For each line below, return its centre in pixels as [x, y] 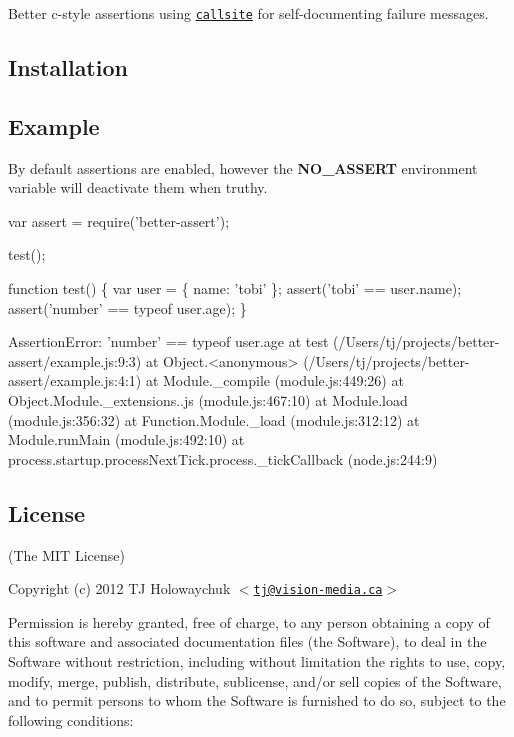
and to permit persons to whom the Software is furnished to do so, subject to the [257, 700]
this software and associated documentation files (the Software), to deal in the [247, 641]
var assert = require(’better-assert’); [119, 220]
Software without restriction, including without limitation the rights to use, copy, [257, 661]
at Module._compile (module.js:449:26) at [274, 380]
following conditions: [71, 719]
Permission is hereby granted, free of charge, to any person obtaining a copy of [249, 621]
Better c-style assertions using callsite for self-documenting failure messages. [248, 13]
